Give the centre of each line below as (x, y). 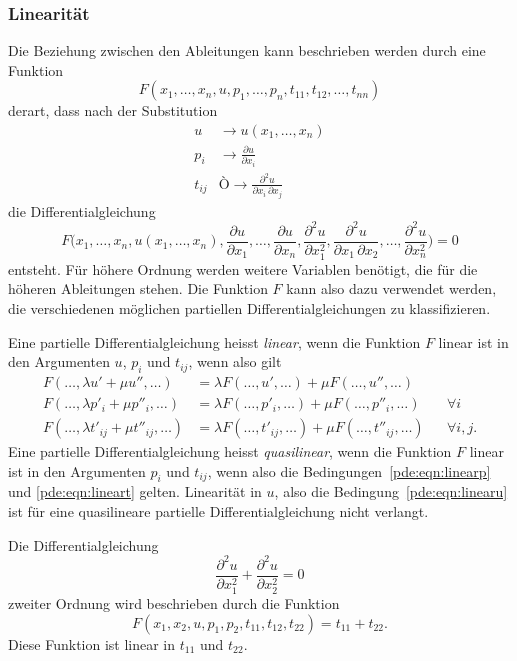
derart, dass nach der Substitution (113, 110)
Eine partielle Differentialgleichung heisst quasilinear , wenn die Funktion (230, 451)
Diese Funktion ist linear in (92, 643)
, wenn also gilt (235, 361)
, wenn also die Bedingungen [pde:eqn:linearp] (349, 470)
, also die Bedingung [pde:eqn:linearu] (391, 491)
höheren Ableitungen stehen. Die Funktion (138, 288)
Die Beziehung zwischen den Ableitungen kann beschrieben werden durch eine (247, 50)
